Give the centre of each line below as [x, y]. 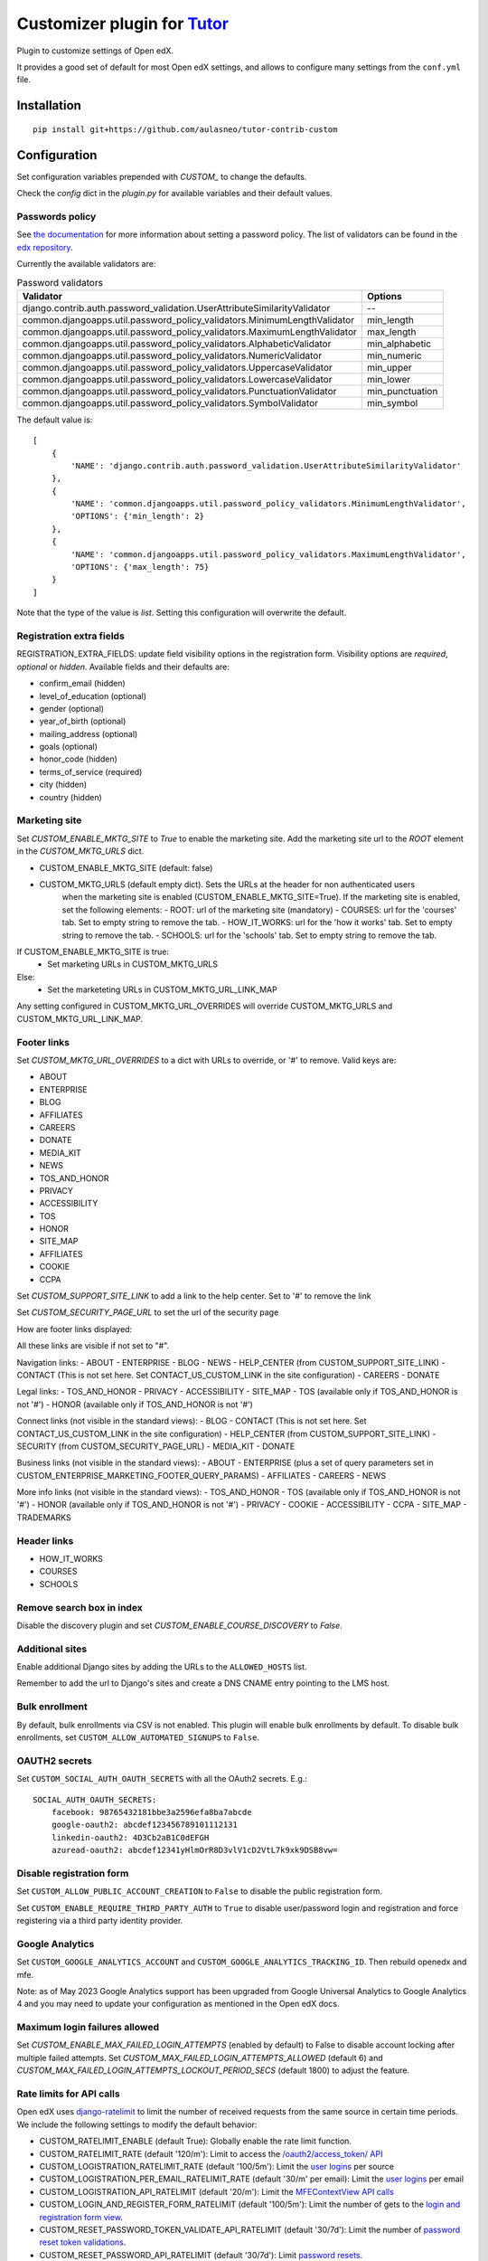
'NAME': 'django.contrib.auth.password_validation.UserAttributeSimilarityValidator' [266, 465]
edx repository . [45, 247]
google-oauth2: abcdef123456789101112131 [145, 1825]
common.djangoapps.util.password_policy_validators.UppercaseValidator [178, 367]
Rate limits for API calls [69, 2094]
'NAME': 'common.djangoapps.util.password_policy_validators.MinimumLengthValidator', [269, 504]
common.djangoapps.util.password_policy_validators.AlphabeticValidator [177, 344]
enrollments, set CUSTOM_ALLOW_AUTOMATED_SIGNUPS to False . [138, 1737]
